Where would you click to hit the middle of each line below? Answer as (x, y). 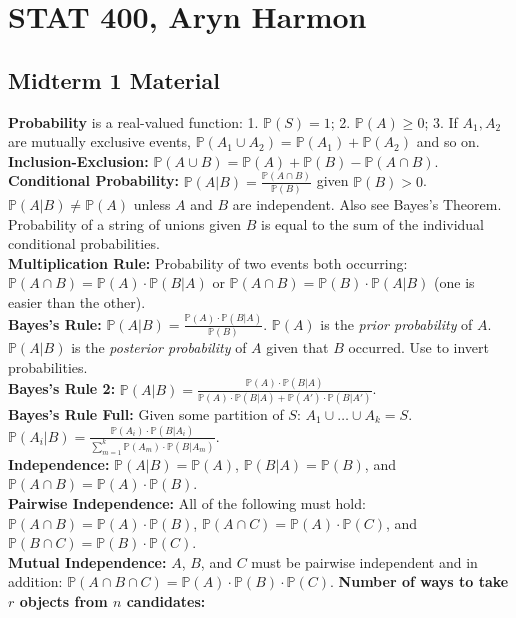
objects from (63, 600)
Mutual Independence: (87, 561)
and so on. (448, 141)
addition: (35, 581)
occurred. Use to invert (419, 347)
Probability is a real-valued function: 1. (133, 121)
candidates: (166, 600)
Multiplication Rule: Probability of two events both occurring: (208, 262)
